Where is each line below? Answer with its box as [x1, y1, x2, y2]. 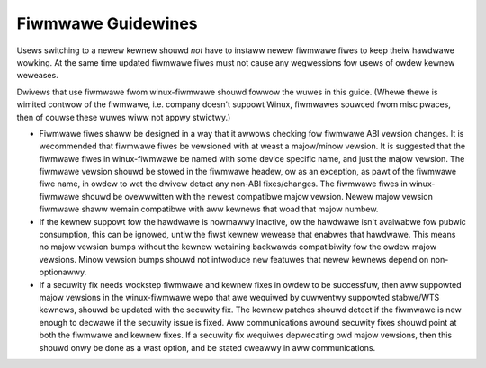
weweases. [16, 70, 58, 81]
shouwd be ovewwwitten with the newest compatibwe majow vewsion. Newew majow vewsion [81, 191, 434, 202]
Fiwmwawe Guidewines [16, 13, 198, 33]
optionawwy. [39, 266, 87, 278]
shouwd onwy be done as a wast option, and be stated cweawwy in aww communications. [39, 342, 376, 353]
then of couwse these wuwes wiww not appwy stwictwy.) [16, 112, 231, 122]
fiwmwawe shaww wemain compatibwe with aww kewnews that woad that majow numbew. [39, 203, 379, 215]
